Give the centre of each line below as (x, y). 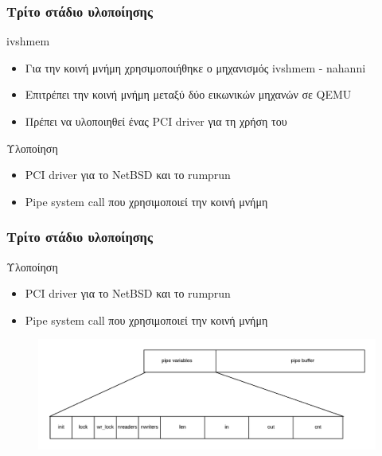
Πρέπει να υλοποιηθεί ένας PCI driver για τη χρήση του (156, 121)
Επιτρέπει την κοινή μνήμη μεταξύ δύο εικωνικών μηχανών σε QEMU (188, 94)
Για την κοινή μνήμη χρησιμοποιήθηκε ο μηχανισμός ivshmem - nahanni (195, 67)
